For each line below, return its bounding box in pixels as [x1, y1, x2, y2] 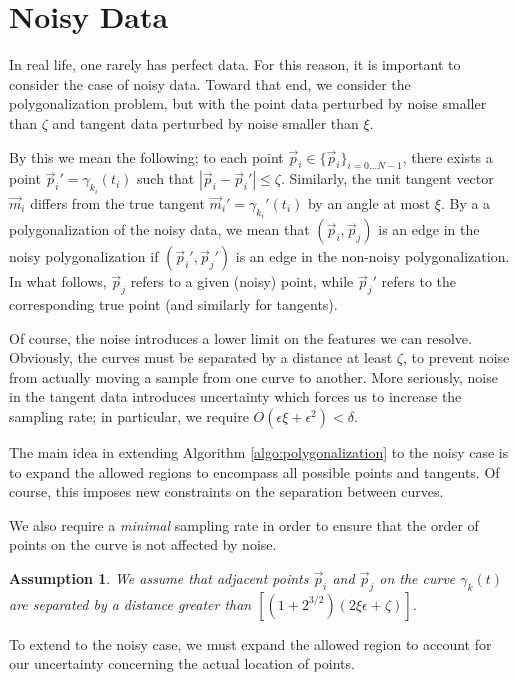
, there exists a [402, 146, 493, 167]
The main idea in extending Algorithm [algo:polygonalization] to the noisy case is [9, 441, 509, 462]
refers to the [381, 271, 457, 292]
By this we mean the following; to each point [9, 146, 284, 167]
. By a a [440, 192, 491, 213]
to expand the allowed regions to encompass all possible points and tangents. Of [9, 461, 500, 482]
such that [137, 168, 195, 189]
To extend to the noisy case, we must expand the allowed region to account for [9, 633, 492, 654]
